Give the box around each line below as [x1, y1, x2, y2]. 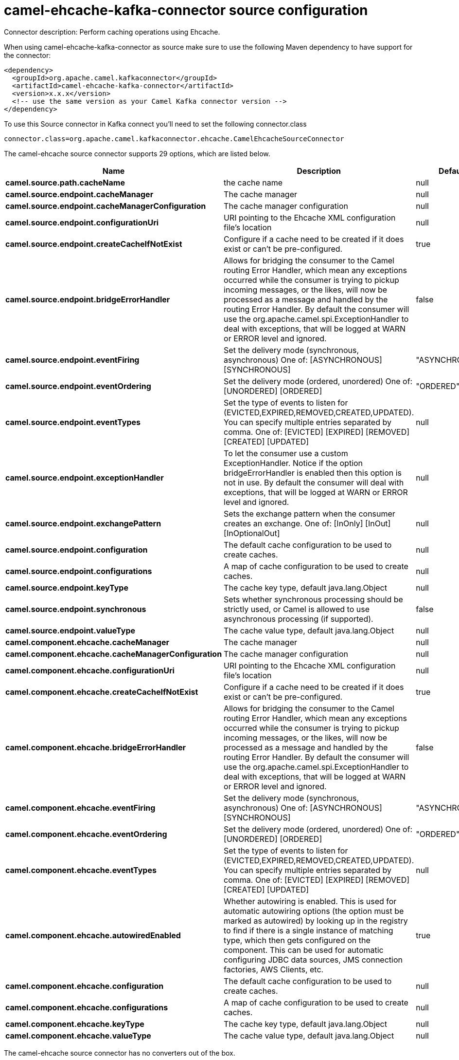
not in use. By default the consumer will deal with [224, 477, 404, 487]
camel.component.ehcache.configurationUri [5, 665, 175, 675]
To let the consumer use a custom [224, 448, 348, 458]
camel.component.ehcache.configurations [5, 1002, 168, 1012]
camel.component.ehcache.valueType [5, 1030, 151, 1041]
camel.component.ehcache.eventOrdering [5, 829, 167, 839]
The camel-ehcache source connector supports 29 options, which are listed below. [4, 149, 270, 158]
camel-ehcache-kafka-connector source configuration [4, 2, 368, 19]
